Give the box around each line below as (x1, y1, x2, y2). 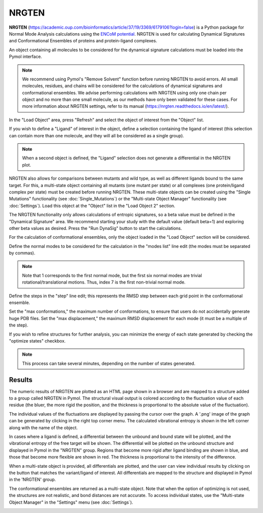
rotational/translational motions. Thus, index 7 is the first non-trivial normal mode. (22, 279, 186, 285)
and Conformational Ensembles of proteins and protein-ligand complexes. (9, 38, 157, 44)
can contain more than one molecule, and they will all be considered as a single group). (9, 133, 185, 138)
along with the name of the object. (9, 424, 78, 431)
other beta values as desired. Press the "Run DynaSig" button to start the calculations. (9, 225, 182, 231)
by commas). (9, 250, 36, 256)
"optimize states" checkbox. (9, 338, 66, 343)
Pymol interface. (9, 54, 42, 59)
